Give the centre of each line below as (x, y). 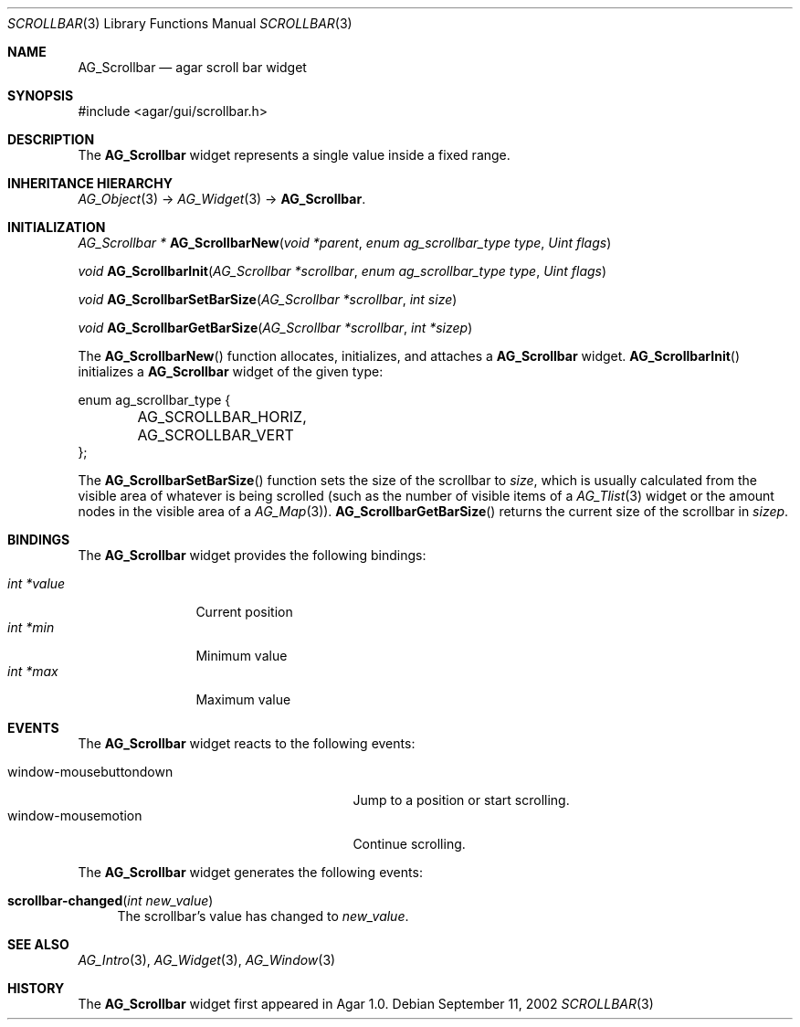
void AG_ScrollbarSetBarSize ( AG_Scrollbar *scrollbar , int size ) (268, 299)
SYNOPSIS (41, 95)
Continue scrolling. (409, 844)
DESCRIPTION (51, 139)
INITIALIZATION (57, 227)
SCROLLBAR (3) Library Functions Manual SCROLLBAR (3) (180, 23)
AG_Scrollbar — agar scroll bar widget (192, 67)
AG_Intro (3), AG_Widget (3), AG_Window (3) (207, 960)
